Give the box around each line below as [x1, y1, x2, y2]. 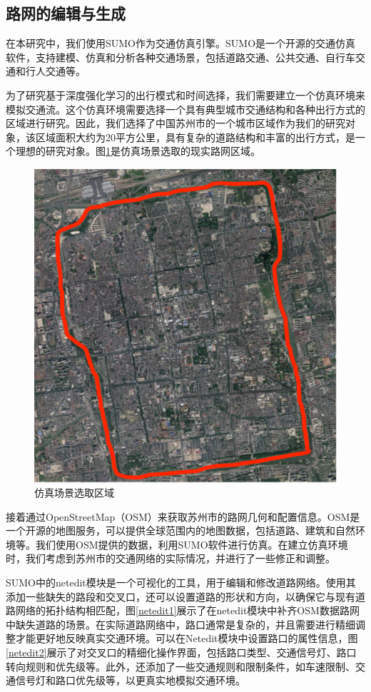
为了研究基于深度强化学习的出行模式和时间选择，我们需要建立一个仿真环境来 [6, 87, 365, 102]
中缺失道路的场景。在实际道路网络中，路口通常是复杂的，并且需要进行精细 [6, 616, 355, 631]
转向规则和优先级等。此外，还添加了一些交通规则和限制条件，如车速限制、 [6, 658, 355, 673]
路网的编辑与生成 [6, 2, 126, 24]
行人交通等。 [25, 63, 86, 78]
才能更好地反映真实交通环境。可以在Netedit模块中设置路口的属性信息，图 [15, 631, 358, 646]
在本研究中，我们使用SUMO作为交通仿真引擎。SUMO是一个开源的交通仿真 [6, 36, 356, 51]
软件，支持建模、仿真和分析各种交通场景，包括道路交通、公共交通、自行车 [6, 49, 355, 64]
